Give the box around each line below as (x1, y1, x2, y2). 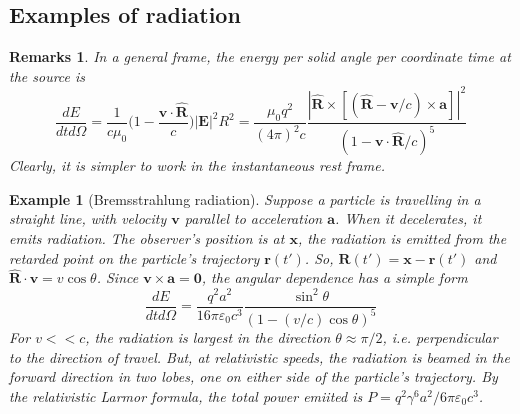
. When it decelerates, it (335, 208, 482, 229)
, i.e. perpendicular (382, 326, 498, 347)
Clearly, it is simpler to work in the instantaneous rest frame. (9, 155, 385, 176)
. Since (96, 267, 139, 288)
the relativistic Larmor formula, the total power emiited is (9, 385, 363, 406)
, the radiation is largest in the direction (85, 326, 331, 347)
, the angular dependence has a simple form (201, 267, 468, 288)
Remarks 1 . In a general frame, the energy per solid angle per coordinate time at (9, 46, 511, 67)
